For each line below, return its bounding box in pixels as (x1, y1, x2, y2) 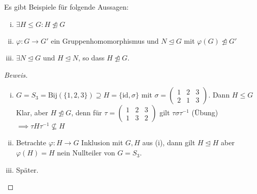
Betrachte (16, 137, 46, 148)
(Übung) (191, 107, 218, 118)
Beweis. (4, 69, 28, 80)
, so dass (78, 52, 105, 63)
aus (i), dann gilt (142, 137, 195, 148)
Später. (16, 164, 39, 175)
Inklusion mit (81, 137, 123, 148)
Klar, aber (16, 107, 48, 118)
